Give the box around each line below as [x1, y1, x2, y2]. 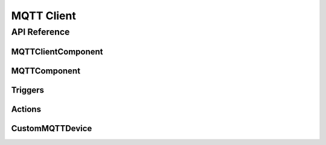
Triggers [11, 85, 45, 95]
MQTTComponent [11, 66, 81, 76]
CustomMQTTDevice [11, 123, 92, 134]
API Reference [11, 26, 70, 37]
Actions [11, 104, 42, 114]
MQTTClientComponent [11, 46, 103, 57]
